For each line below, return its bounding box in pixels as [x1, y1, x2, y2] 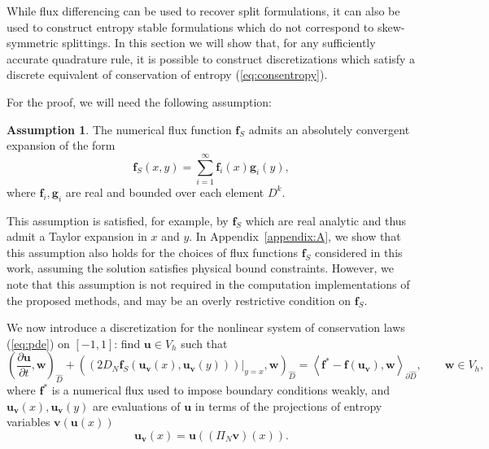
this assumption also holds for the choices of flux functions [7, 243, 298, 260]
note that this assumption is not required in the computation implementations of [7, 276, 410, 293]
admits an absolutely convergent [248, 120, 410, 137]
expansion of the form [7, 137, 116, 154]
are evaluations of [93, 397, 181, 414]
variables [7, 413, 50, 430]
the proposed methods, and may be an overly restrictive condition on [7, 291, 351, 308]
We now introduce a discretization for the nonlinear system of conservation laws [7, 319, 405, 336]
